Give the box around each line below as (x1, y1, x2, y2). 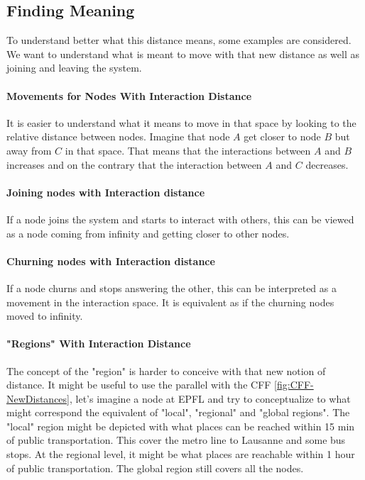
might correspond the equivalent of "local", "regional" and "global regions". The (6, 405, 350, 420)
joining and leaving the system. (6, 60, 142, 75)
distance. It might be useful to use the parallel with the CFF (6, 377, 271, 392)
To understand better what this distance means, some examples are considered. (6, 33, 352, 48)
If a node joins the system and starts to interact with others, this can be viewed (6, 211, 354, 226)
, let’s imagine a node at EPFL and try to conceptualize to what (70, 391, 351, 406)
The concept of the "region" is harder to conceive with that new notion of (6, 363, 326, 378)
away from (6, 143, 52, 157)
